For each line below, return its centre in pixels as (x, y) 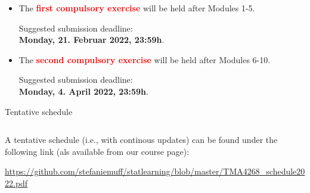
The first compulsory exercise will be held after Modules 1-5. (137, 8)
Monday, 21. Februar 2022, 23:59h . (92, 40)
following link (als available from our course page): (97, 151)
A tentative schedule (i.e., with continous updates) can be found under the (141, 140)
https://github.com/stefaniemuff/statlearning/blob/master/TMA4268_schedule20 (155, 171)
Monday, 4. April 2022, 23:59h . (83, 91)
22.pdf (16, 183)
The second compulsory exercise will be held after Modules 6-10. (145, 59)
